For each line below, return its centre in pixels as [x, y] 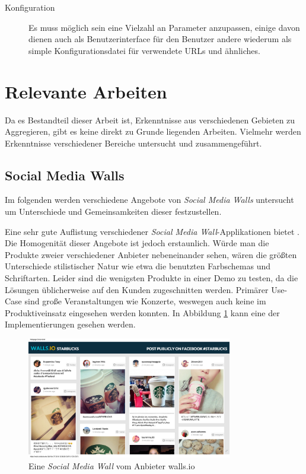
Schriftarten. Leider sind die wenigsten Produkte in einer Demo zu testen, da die [152, 278]
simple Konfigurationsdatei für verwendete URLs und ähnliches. [144, 50]
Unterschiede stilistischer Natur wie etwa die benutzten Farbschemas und [138, 266]
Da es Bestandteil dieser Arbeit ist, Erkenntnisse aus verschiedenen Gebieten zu [150, 120]
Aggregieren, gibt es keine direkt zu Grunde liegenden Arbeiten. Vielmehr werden [153, 131]
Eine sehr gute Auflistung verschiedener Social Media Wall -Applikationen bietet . [152, 231]
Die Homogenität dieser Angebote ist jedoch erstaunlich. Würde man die [137, 243]
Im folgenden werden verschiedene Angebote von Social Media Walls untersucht [149, 200]
